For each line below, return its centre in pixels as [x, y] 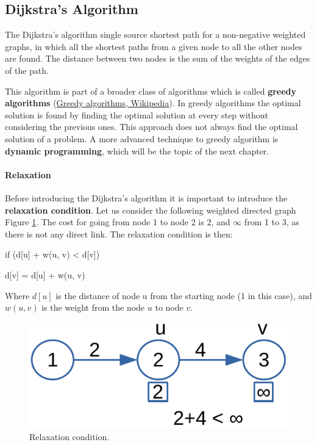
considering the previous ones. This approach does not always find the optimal [151, 127]
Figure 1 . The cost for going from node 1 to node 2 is [105, 222]
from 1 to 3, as [272, 222]
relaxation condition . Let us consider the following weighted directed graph [151, 210]
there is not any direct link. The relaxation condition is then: [119, 233]
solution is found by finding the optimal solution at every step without [137, 114]
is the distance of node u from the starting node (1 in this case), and [184, 295]
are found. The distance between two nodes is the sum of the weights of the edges [158, 58]
